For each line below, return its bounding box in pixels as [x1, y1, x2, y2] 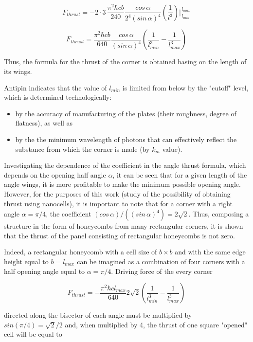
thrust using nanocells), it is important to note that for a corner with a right [4, 198, 233, 208]
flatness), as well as [15, 118, 73, 128]
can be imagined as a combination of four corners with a [77, 256, 245, 266]
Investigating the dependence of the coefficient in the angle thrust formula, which [4, 160, 246, 170]
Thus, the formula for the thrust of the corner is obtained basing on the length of [4, 56, 247, 67]
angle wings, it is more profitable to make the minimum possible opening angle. [4, 179, 241, 189]
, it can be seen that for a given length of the [112, 169, 247, 180]
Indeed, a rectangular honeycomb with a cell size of [4, 247, 157, 257]
